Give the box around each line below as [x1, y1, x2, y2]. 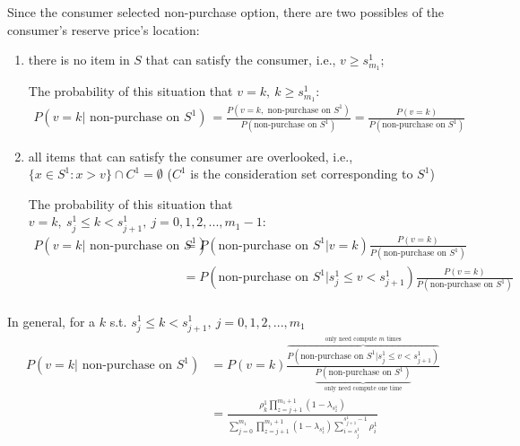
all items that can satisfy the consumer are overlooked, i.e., [28, 146, 353, 165]
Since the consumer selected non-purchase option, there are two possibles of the [7, 3, 445, 21]
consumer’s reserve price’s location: [7, 20, 200, 39]
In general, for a [7, 311, 96, 330]
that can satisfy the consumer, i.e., [145, 50, 336, 69]
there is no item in [28, 50, 130, 69]
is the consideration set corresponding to [190, 164, 413, 183]
